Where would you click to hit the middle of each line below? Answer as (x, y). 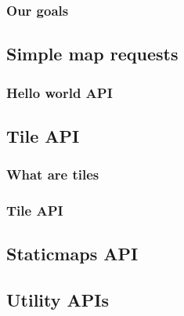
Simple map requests (92, 54)
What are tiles (53, 174)
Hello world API (60, 92)
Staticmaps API (72, 254)
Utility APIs (58, 300)
